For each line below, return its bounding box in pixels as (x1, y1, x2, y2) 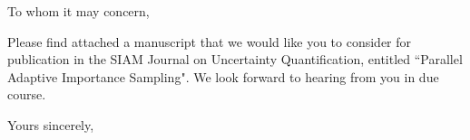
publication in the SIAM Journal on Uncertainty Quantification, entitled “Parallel (7, 50, 463, 69)
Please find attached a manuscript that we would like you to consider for (7, 32, 412, 51)
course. (7, 85, 46, 104)
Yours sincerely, (7, 115, 94, 134)
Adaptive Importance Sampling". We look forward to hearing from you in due (7, 67, 439, 86)
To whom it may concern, (7, 2, 150, 20)
